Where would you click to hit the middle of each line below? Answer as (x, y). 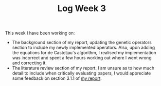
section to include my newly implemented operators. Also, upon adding (83, 48)
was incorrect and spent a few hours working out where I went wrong (82, 58)
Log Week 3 (82, 8)
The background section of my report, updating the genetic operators (82, 43)
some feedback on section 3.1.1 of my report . (57, 78)
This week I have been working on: (40, 33)
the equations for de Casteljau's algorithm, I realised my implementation (84, 53)
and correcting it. (29, 63)
